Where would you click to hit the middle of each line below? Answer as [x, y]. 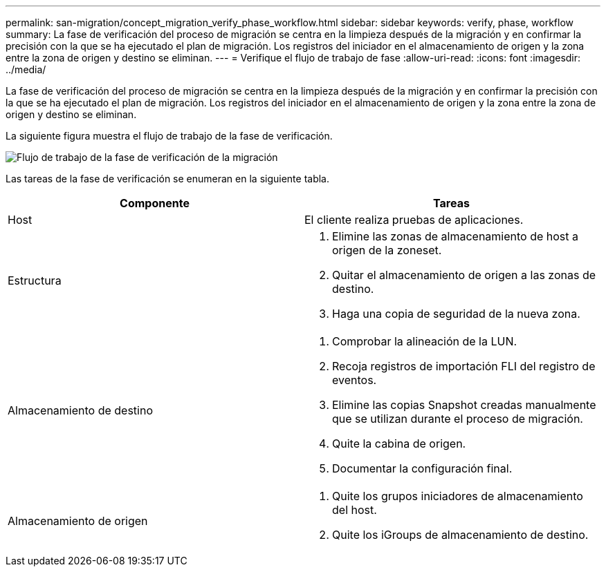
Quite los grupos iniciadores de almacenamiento [458, 496]
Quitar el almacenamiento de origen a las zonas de [464, 275]
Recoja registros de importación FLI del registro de [464, 366]
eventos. [355, 380]
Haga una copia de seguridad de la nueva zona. [456, 314]
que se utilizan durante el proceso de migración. [458, 419]
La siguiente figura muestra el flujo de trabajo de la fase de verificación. [169, 136]
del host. [355, 510]
